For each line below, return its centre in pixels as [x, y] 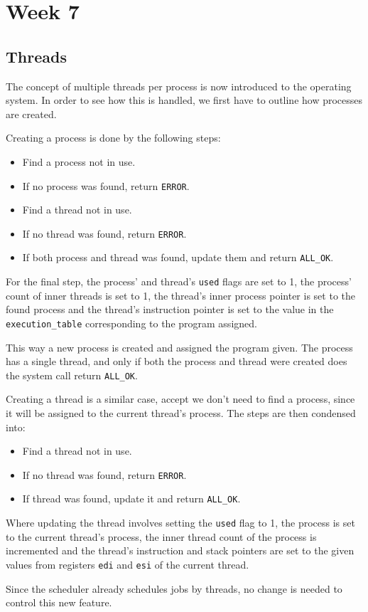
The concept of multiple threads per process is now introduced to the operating [179, 86]
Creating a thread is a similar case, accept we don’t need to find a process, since [180, 399]
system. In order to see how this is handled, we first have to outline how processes [184, 100]
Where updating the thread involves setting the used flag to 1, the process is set [180, 523]
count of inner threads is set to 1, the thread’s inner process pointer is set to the [180, 295]
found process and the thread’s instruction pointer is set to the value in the [170, 309]
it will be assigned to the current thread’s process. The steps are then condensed [181, 413]
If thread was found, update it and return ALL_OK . [131, 498]
